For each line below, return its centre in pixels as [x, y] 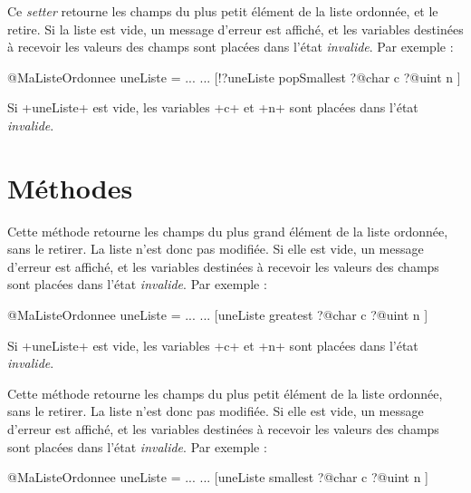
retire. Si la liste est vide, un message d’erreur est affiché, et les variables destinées [235, 29]
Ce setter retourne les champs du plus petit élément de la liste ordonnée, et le [223, 11]
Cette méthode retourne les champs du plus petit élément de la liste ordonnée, [225, 393]
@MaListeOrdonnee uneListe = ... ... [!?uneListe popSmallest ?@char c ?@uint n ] [234, 77]
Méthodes [70, 187]
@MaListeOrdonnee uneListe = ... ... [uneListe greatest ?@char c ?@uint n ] [218, 315]
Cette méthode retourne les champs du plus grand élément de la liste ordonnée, [228, 231]
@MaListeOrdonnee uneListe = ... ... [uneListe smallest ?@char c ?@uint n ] [218, 477]
